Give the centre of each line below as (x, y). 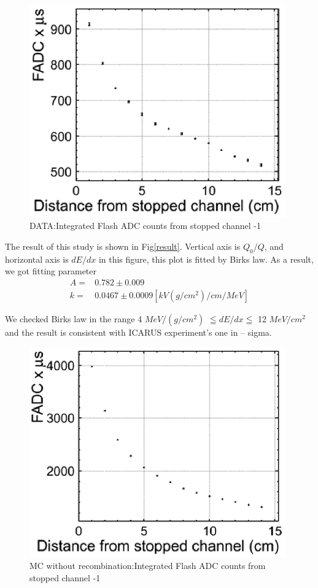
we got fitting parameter (51, 271)
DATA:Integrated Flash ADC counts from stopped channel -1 (145, 226)
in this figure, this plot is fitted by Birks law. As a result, (206, 259)
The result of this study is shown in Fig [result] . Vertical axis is (123, 246)
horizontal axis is (37, 259)
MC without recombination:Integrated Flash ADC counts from (148, 566)
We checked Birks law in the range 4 (74, 319)
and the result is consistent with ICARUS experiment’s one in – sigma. (138, 332)
